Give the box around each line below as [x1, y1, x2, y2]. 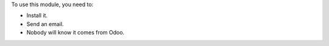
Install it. [26, 12, 48, 19]
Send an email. [26, 20, 64, 27]
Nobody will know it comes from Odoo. [26, 29, 125, 36]
